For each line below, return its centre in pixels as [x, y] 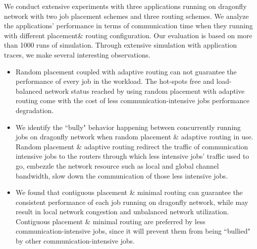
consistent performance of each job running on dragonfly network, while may [132, 202]
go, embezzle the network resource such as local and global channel [117, 165]
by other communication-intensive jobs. [75, 241]
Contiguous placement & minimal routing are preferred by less [110, 221]
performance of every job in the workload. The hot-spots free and [115, 81]
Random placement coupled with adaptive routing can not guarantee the [126, 71]
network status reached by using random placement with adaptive [145, 91]
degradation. [35, 110]
